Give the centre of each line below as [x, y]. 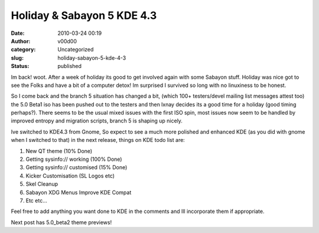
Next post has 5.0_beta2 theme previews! [61, 222]
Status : [20, 66]
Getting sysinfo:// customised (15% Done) [77, 167]
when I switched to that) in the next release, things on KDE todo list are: [98, 140]
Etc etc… [36, 200]
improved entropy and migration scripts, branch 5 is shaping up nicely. [97, 121]
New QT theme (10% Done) [59, 151]
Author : [21, 41]
